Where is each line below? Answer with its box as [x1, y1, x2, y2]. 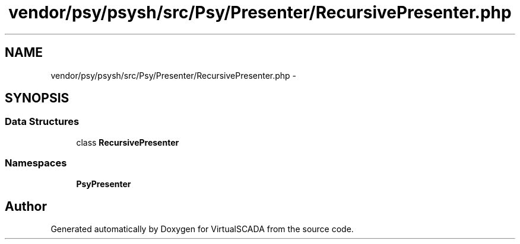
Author [5, 198, 47, 214]
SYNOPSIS [5, 91, 69, 106]
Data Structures [5, 115, 80, 128]
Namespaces [5, 157, 67, 169]
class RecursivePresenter [76, 137, 179, 147]
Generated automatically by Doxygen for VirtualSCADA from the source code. [50, 224, 354, 235]
